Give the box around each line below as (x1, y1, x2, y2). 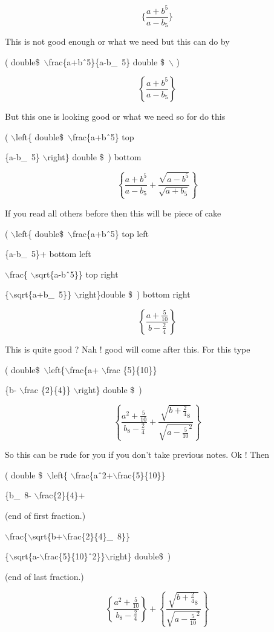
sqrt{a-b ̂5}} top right (35, 267, 119, 280)
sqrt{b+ (32, 529, 63, 542)
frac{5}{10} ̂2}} (44, 550, 105, 562)
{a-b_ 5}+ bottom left (5, 247, 91, 260)
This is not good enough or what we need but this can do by (5, 35, 230, 48)
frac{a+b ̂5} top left (72, 227, 149, 239)
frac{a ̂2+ (75, 468, 113, 481)
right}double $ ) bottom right (79, 288, 191, 301)
